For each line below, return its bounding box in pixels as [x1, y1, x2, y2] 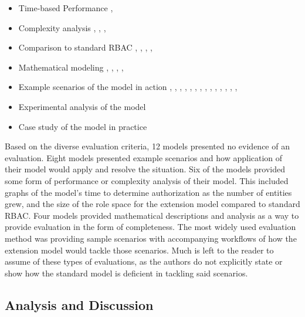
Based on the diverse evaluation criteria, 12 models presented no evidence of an [5, 140, 290, 152]
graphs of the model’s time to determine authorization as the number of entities [5, 186, 292, 198]
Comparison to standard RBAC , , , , [18, 41, 152, 54]
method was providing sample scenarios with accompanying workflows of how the [5, 232, 297, 244]
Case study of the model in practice [18, 120, 147, 132]
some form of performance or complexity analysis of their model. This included [5, 174, 289, 186]
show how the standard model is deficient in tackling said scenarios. [5, 266, 248, 279]
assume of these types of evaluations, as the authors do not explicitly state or [5, 255, 283, 268]
